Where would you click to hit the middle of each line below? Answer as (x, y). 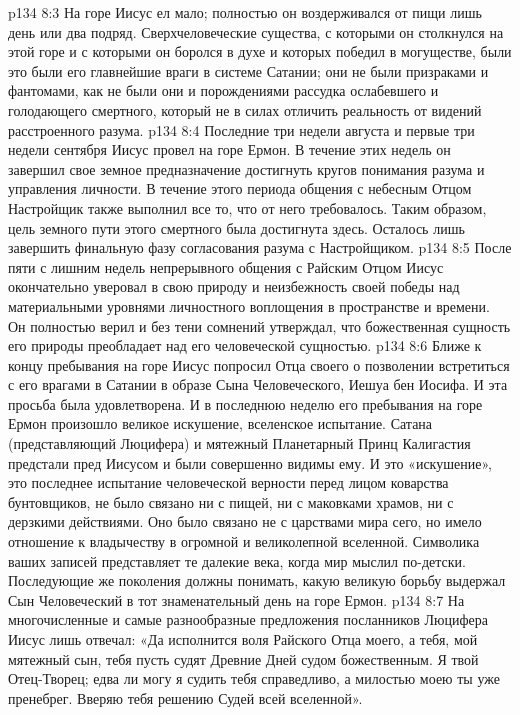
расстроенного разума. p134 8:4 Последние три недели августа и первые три (241, 129)
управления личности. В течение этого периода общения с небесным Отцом (240, 188)
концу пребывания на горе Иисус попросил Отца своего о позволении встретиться (259, 364)
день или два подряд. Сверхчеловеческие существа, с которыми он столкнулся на (256, 31)
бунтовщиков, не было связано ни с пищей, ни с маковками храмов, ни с (231, 501)
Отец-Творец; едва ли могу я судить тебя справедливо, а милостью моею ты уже (254, 678)
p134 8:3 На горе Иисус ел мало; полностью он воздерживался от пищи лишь (245, 12)
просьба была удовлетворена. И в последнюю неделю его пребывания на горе (245, 403)
